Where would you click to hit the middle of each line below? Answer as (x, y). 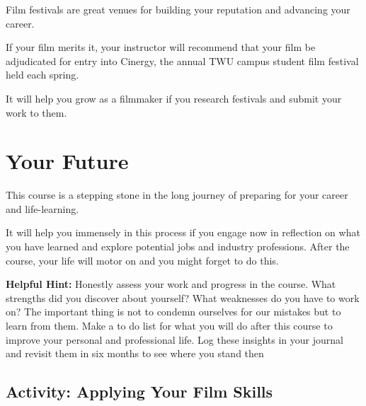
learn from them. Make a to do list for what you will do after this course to (169, 326)
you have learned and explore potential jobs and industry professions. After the (178, 246)
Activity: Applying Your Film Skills (139, 391)
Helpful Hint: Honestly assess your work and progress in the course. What (171, 284)
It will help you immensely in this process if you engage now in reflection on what (183, 232)
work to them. (36, 112)
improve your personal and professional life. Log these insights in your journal (175, 339)
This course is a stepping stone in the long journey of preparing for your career (177, 195)
